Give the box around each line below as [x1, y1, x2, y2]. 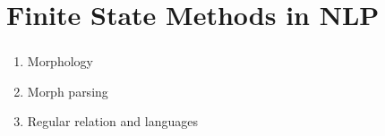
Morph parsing [27, 81, 108, 100]
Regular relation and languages [27, 112, 198, 131]
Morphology [27, 52, 93, 71]
